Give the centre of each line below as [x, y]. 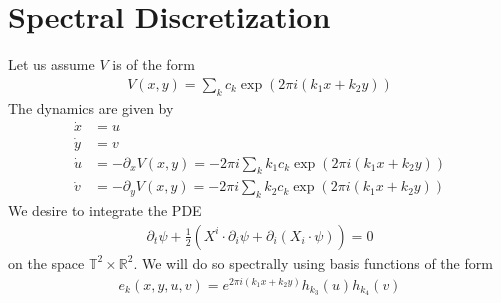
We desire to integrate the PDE [105, 210]
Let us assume [51, 64]
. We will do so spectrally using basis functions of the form [313, 262]
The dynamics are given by [91, 107]
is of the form [153, 64]
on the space [46, 262]
